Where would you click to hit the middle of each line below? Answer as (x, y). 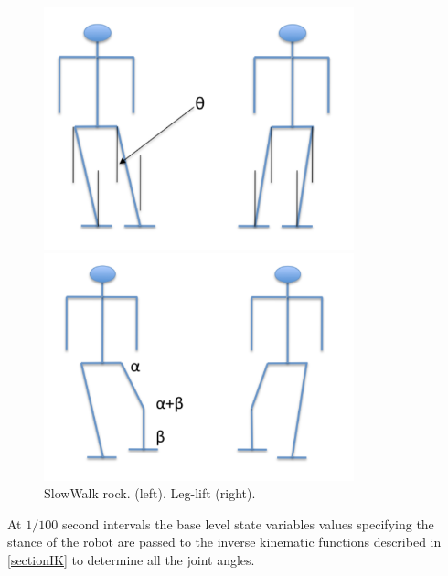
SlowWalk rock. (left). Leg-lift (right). (150, 493)
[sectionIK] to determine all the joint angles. (131, 559)
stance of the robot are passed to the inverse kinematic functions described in (224, 542)
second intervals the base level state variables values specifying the (248, 523)
